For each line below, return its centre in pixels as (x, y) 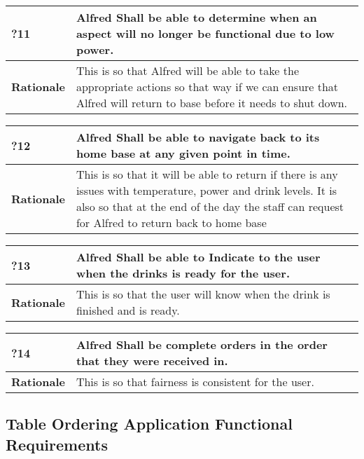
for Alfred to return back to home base (171, 222)
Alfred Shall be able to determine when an (196, 17)
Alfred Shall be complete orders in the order (202, 344)
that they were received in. (152, 361)
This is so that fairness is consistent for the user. (195, 382)
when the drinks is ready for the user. (183, 273)
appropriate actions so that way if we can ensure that (207, 87)
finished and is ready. (128, 310)
